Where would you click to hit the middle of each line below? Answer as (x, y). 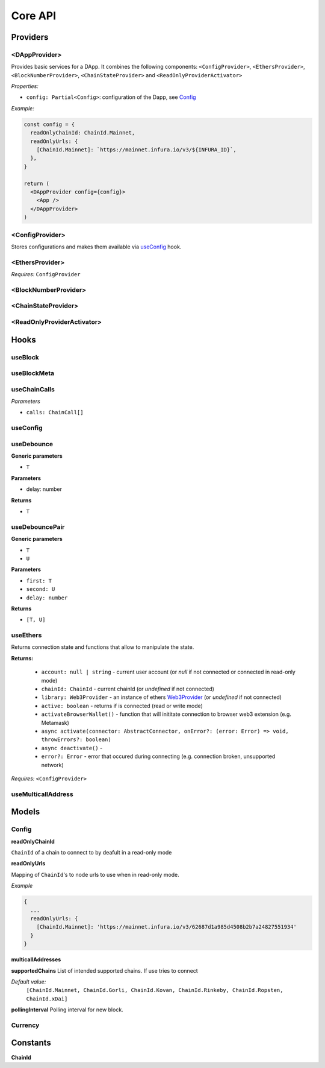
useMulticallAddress (42, 794)
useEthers (26, 635)
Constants (31, 1043)
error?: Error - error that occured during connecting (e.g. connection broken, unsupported (158, 756)
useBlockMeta (33, 373)
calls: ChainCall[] (55, 412)
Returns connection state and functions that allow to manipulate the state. (103, 647)
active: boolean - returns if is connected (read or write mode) (122, 706)
